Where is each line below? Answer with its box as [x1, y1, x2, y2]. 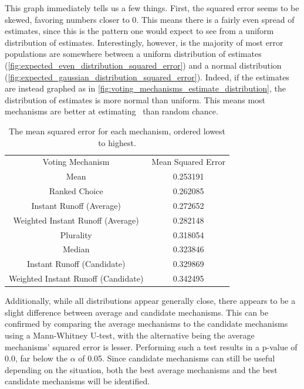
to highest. [98, 136, 136, 148]
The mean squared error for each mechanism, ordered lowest [8, 124, 226, 137]
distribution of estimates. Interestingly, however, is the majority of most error [5, 36, 283, 48]
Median [62, 243, 90, 255]
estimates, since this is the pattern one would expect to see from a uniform [5, 25, 274, 37]
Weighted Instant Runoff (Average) [13, 214, 139, 226]
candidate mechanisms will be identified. [5, 375, 150, 387]
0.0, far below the [5, 352, 67, 364]
